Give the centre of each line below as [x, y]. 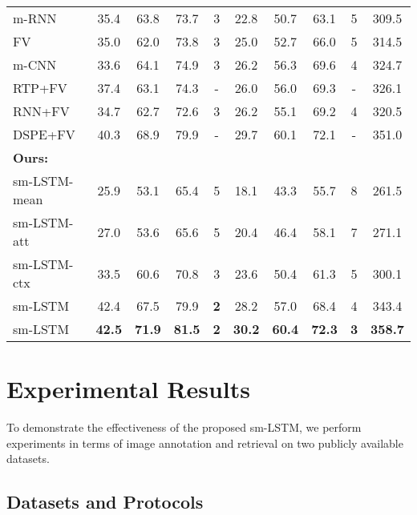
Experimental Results [128, 389]
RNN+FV [41, 111]
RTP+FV [40, 88]
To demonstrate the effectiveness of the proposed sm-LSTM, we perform [184, 427]
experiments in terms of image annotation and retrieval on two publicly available [205, 443]
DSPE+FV [44, 134]
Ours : [31, 157]
